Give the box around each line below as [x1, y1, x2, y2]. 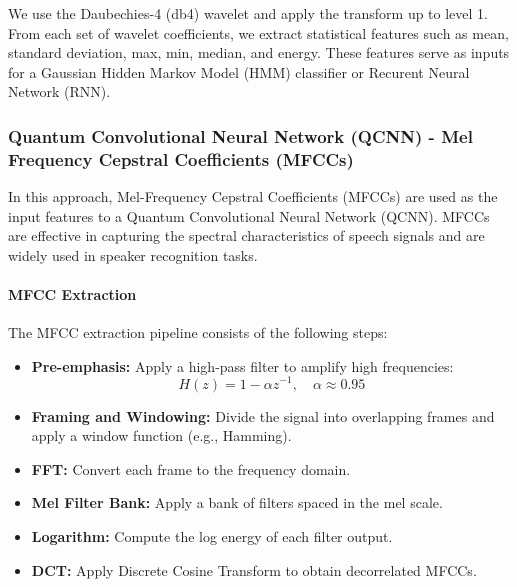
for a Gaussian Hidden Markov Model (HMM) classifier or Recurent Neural [8, 61, 470, 82]
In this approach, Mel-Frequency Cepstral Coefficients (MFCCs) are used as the [8, 186, 498, 207]
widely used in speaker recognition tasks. [8, 244, 258, 265]
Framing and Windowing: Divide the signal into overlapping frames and [31, 405, 495, 426]
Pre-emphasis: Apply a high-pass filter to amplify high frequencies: [31, 355, 454, 376]
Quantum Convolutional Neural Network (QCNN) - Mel [8, 123, 473, 148]
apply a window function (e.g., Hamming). [31, 425, 292, 446]
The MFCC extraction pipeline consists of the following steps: [8, 322, 388, 343]
